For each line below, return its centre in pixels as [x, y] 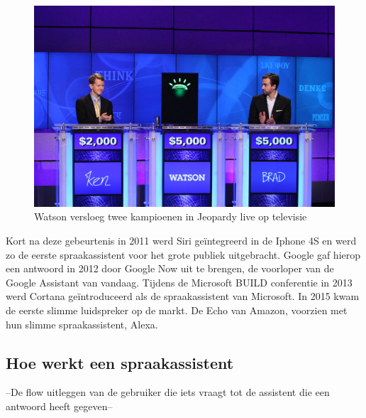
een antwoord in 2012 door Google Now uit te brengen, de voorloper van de [170, 268]
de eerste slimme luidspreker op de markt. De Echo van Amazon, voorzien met [177, 310]
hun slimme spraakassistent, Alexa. [82, 324]
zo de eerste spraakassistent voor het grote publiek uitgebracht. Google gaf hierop [183, 254]
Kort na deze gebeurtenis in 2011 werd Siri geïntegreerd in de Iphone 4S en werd [181, 240]
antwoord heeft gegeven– [59, 406]
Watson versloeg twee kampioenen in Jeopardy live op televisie [171, 216]
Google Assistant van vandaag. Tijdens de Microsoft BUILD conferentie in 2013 [179, 282]
